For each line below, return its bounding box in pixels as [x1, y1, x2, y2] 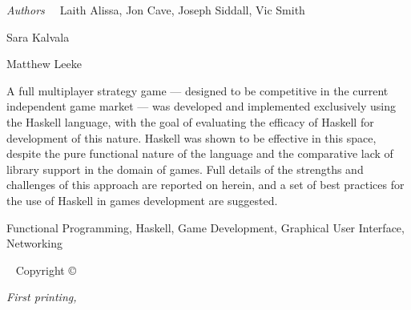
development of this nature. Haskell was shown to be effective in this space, [6, 129, 377, 146]
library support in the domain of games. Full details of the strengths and [6, 160, 364, 177]
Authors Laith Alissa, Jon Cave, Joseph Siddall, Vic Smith [6, 2, 305, 18]
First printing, [6, 288, 77, 305]
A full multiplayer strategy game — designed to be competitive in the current [6, 82, 389, 99]
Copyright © [15, 261, 76, 278]
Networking [6, 235, 63, 252]
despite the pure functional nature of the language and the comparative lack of [6, 145, 393, 162]
